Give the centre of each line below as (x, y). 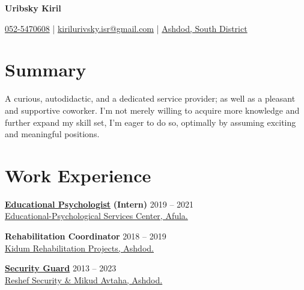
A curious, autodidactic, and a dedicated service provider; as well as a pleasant (150, 98)
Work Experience (78, 175)
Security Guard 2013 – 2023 (61, 268)
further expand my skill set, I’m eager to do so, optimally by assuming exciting (150, 122)
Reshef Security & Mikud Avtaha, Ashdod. (84, 279)
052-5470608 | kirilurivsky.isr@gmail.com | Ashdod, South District (126, 28)
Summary (46, 69)
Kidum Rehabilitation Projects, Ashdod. (79, 248)
